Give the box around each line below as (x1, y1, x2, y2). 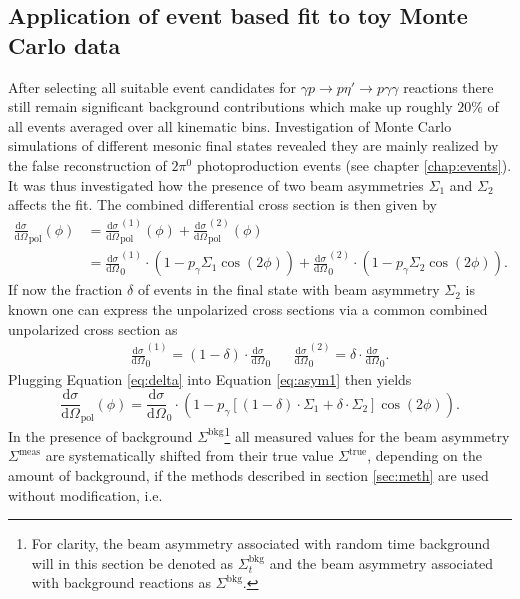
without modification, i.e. (8, 484, 163, 505)
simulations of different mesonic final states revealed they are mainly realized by (8, 135, 499, 156)
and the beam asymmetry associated (269, 552, 494, 573)
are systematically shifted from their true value (45, 445, 334, 466)
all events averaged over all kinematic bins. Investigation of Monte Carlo (8, 115, 452, 136)
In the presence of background (8, 425, 193, 446)
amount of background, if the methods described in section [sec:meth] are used (8, 465, 489, 486)
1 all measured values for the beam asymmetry (224, 423, 510, 446)
